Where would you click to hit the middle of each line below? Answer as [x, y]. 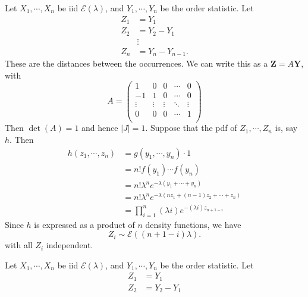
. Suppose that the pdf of [191, 128]
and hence [100, 128]
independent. [70, 245]
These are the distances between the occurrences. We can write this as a [136, 63]
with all [19, 245]
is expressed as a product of [84, 224]
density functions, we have [193, 224]
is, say [286, 128]
